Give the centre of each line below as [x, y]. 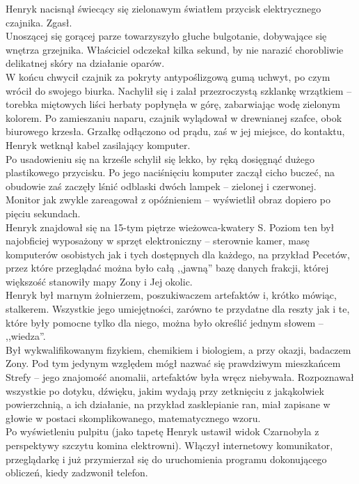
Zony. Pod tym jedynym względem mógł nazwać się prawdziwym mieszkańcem [173, 363]
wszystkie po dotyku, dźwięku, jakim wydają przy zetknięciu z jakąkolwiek [165, 390]
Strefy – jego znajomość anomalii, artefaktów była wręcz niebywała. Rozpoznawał [180, 377]
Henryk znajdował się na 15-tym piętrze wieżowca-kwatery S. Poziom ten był [170, 227]
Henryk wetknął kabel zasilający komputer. [98, 145]
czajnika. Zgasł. [39, 22]
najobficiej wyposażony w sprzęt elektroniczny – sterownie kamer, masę [158, 241]
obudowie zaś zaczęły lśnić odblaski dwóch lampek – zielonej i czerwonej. [161, 186]
